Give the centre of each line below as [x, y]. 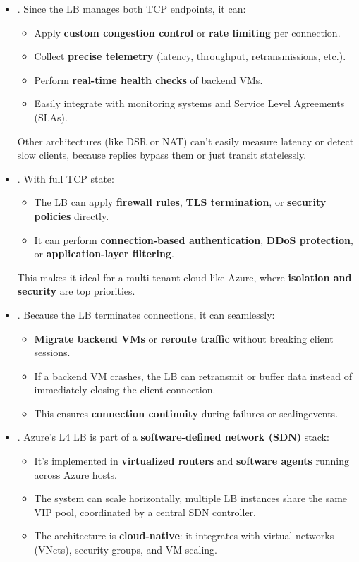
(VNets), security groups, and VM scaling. [126, 550]
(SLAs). [51, 117]
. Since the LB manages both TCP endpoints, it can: [132, 8]
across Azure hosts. [76, 474]
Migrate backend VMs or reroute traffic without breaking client [184, 338]
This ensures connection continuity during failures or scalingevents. [186, 413]
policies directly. [72, 215]
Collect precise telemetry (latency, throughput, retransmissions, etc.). [190, 56]
